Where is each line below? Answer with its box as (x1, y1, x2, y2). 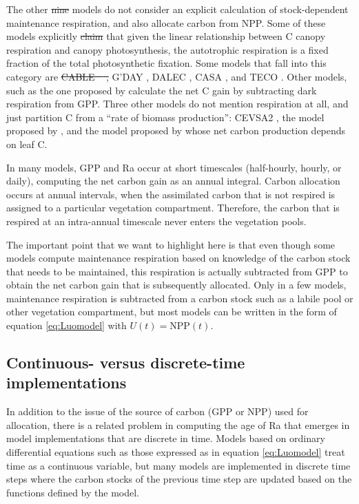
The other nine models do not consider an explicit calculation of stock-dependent (6, 2, 349, 16)
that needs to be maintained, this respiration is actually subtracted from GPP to (6, 264, 348, 278)
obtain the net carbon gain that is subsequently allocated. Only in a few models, (6, 277, 347, 292)
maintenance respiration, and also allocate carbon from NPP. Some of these (6, 15, 326, 30)
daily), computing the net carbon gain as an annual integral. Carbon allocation (6, 174, 340, 188)
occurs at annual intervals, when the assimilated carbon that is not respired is (6, 187, 336, 201)
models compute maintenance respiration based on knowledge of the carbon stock (6, 251, 351, 265)
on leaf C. (6, 136, 48, 151)
